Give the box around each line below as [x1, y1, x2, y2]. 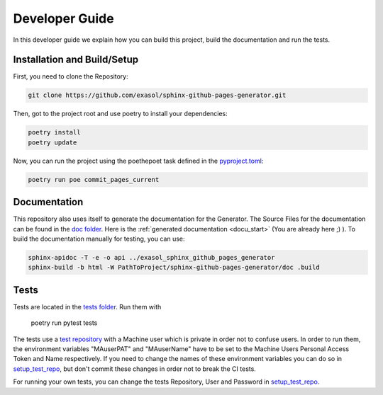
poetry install [28, 128, 81, 137]
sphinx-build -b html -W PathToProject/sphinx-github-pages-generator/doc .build [28, 263, 321, 272]
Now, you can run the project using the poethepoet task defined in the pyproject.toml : [13, 156, 264, 165]
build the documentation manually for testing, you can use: [13, 234, 185, 244]
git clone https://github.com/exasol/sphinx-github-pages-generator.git [28, 91, 287, 99]
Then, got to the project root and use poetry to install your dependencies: [13, 110, 228, 118]
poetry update [28, 138, 77, 147]
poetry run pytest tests [30, 319, 98, 327]
